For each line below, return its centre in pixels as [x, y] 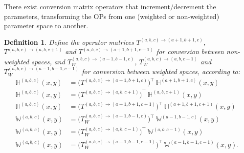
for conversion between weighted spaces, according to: [161, 71]
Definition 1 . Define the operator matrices [69, 42]
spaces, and [48, 61]
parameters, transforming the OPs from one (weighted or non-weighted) [112, 16]
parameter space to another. [46, 26]
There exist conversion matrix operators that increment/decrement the [110, 6]
